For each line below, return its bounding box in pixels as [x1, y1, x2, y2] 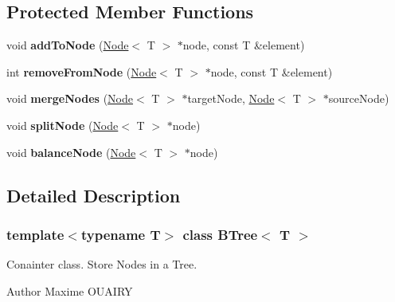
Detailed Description [6, 182, 181, 207]
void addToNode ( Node [6, 37, 129, 53]
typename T [80, 224, 161, 244]
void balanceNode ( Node [6, 143, 136, 160]
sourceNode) [328, 90, 389, 107]
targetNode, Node [187, 90, 275, 107]
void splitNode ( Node [6, 116, 119, 133]
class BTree [182, 224, 258, 244]
